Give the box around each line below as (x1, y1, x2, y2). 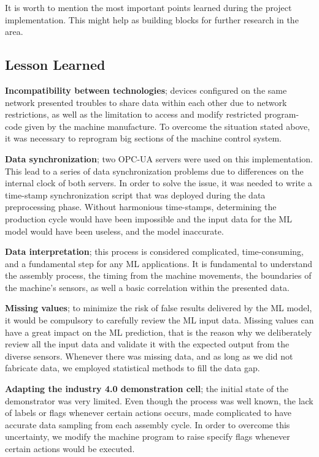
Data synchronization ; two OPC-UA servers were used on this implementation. (5, 152, 313, 165)
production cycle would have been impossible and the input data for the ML (5, 212, 292, 225)
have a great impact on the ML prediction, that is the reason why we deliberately (5, 325, 312, 338)
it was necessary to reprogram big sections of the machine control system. (5, 132, 282, 145)
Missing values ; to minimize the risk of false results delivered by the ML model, (5, 301, 312, 314)
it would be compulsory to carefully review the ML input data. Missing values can (5, 314, 314, 327)
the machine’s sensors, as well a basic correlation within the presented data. (5, 281, 290, 293)
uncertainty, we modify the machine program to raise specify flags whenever (5, 430, 290, 443)
